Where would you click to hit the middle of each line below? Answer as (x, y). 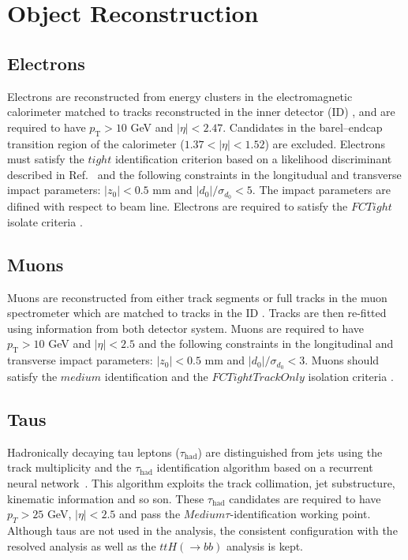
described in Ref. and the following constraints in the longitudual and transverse (204, 174)
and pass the (150, 514)
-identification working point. (300, 514)
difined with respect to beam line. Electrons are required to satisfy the (178, 206)
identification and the (156, 377)
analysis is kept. (265, 545)
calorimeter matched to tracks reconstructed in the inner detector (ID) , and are (201, 112)
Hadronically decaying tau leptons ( (94, 452)
